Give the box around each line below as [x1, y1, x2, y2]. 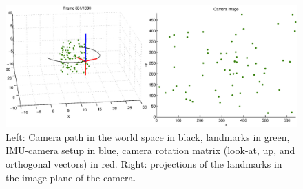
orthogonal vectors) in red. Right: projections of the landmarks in [6, 157, 282, 170]
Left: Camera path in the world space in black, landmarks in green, [6, 129, 290, 144]
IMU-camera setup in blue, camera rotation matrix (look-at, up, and [6, 143, 295, 157]
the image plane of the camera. [6, 170, 136, 184]
